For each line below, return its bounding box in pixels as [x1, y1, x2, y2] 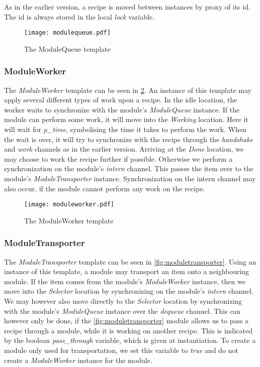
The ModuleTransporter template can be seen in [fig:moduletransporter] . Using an [4, 256, 256, 267]
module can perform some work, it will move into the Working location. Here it [4, 114, 248, 125]
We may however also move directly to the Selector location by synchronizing [4, 296, 242, 306]
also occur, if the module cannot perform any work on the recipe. [4, 183, 205, 193]
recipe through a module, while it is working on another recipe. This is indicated [4, 325, 252, 335]
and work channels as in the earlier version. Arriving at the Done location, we [4, 144, 244, 154]
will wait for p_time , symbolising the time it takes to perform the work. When [4, 124, 246, 135]
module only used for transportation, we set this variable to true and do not [4, 345, 239, 355]
